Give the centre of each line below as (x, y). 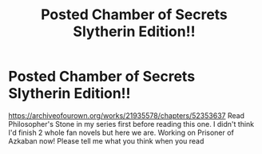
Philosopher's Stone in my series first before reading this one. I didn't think (131, 124)
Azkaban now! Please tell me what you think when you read (106, 140)
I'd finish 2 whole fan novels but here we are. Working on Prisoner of (121, 132)
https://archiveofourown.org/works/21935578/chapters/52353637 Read (127, 115)
